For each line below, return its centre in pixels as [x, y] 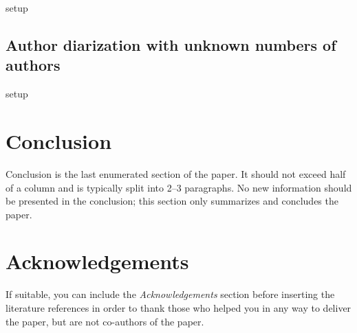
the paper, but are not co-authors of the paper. [105, 321]
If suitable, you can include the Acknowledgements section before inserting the [170, 294]
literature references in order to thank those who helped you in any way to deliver [178, 308]
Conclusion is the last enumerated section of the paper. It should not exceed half [176, 173]
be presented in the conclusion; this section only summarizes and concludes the [172, 201]
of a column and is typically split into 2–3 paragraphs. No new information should [179, 187]
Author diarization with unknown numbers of [171, 44]
